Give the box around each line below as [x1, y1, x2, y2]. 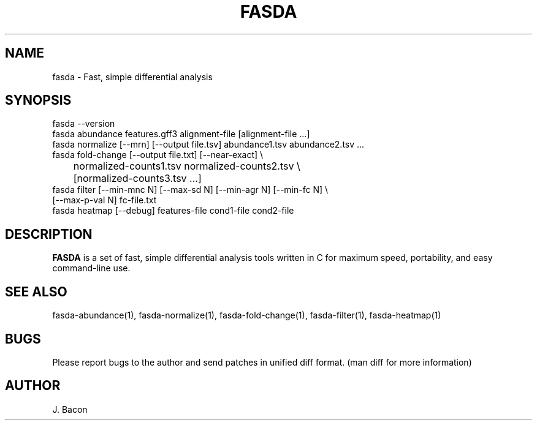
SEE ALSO [5, 284, 67, 299]
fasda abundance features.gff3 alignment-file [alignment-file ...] [52, 129, 310, 140]
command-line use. [52, 263, 131, 274]
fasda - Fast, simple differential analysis [52, 71, 213, 82]
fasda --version [52, 118, 115, 129]
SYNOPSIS [5, 92, 72, 108]
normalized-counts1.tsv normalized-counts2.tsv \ [73, 160, 300, 173]
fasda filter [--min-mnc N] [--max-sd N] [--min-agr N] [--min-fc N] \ [52, 184, 329, 195]
